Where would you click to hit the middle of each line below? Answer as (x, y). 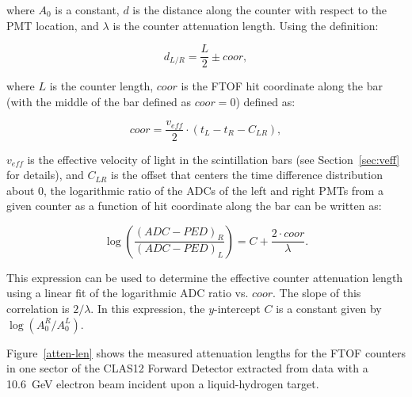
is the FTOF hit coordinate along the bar (282, 86)
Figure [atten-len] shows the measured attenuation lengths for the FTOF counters (206, 352)
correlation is (38, 309)
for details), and (45, 175)
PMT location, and (53, 25)
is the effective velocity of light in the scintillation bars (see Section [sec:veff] (214, 159)
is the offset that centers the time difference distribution (246, 175)
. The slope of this (317, 293)
